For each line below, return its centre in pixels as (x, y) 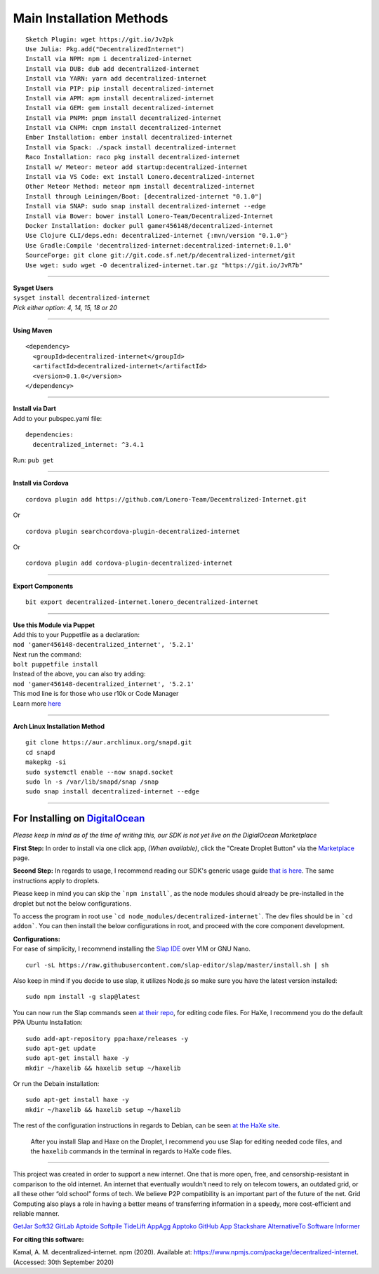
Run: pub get (33, 460)
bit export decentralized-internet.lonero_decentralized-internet (142, 602)
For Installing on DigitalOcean (79, 818)
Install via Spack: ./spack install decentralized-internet (131, 147)
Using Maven (33, 330)
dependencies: (49, 435)
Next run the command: (47, 654)
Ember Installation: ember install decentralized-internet (129, 138)
